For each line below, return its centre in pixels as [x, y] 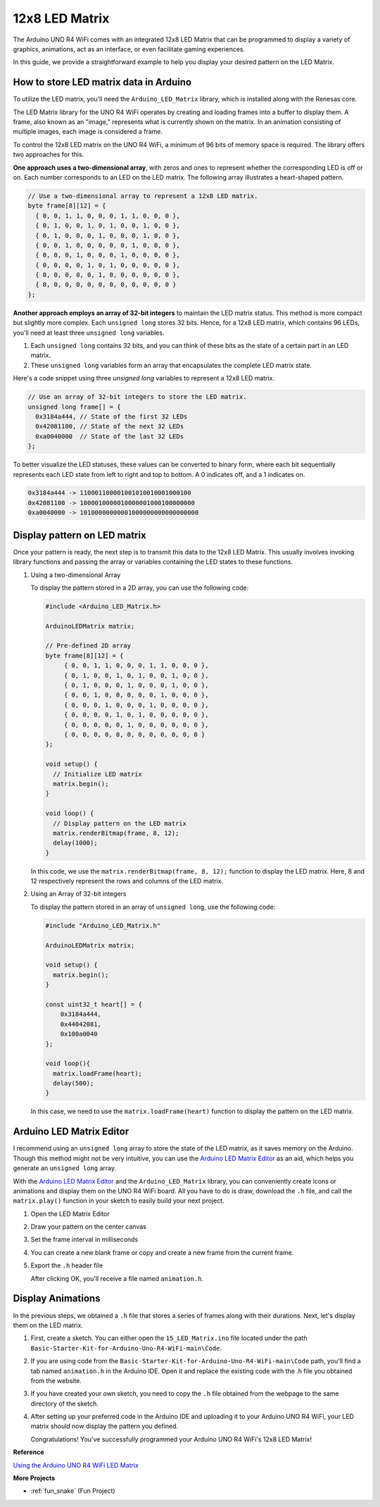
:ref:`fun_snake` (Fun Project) [73, 1491]
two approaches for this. [49, 154]
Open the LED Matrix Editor [70, 1214]
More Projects [34, 1478]
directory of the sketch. [64, 1403]
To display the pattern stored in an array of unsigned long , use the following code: [153, 907]
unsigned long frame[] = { [74, 407]
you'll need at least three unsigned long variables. [89, 333]
